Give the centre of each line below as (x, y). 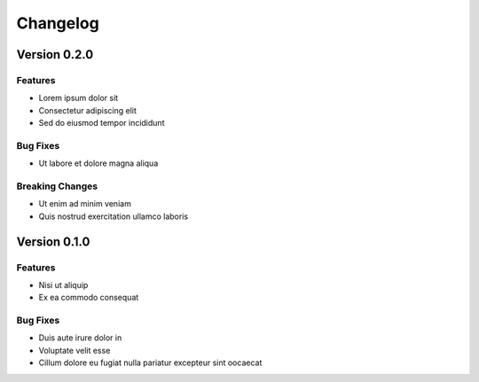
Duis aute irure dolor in (80, 338)
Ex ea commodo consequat (89, 298)
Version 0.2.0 (55, 55)
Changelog (58, 23)
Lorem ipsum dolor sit (79, 98)
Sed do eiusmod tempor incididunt (102, 123)
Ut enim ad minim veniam (85, 204)
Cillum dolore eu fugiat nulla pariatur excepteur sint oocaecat (150, 363)
